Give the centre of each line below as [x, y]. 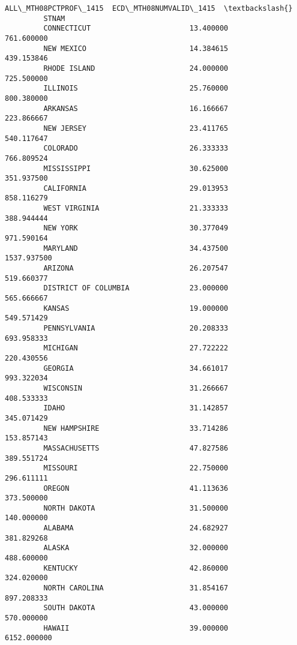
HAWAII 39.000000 [136, 628]
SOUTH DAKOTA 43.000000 [136, 608]
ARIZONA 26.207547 [136, 268]
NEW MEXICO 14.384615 [136, 48]
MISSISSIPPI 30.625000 [136, 168]
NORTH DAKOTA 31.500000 [136, 508]
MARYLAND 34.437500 [136, 248]
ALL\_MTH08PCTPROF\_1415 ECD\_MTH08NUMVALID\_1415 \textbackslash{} [149, 8]
